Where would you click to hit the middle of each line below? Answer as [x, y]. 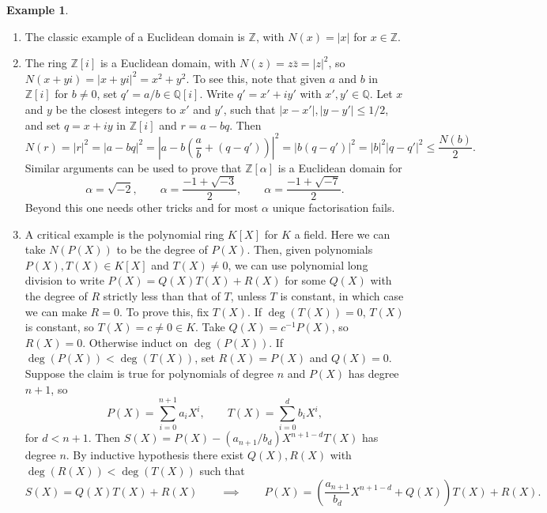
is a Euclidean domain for [340, 167]
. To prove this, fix [164, 311]
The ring [46, 63]
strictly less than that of [162, 296]
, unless [248, 296]
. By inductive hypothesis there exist [155, 455]
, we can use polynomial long [298, 264]
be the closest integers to [116, 109]
